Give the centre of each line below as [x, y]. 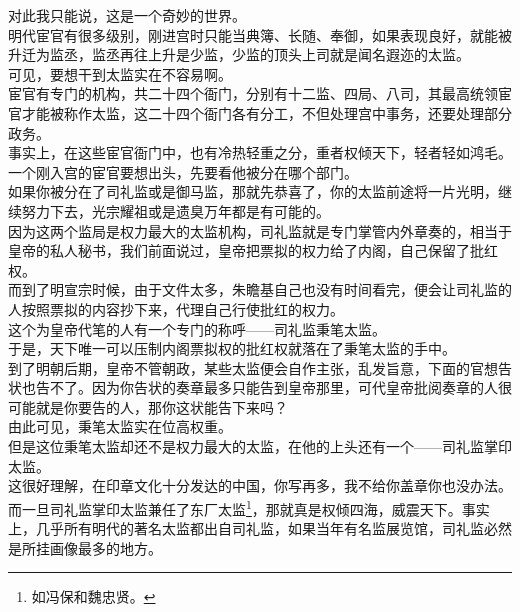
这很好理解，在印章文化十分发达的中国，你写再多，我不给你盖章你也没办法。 [260, 485]
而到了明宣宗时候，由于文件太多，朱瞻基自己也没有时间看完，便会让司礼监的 [260, 289]
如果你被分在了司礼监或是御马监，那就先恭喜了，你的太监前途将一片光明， [253, 191]
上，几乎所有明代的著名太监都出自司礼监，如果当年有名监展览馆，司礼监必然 [260, 528]
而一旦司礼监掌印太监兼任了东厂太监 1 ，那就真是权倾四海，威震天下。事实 [249, 507]
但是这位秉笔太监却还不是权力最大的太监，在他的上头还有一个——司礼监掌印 [260, 446]
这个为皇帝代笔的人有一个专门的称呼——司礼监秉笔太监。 [197, 328]
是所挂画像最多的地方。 [85, 547]
